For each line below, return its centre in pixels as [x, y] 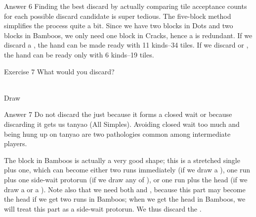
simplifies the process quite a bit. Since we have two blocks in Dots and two [119, 26]
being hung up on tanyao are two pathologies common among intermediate [117, 134]
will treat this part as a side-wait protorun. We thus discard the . [103, 208]
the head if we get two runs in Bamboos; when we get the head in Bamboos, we [125, 199]
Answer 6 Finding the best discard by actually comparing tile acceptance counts [126, 6]
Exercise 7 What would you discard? [59, 71]
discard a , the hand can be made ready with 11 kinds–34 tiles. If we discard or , [126, 45]
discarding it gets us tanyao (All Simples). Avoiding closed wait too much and [122, 124]
